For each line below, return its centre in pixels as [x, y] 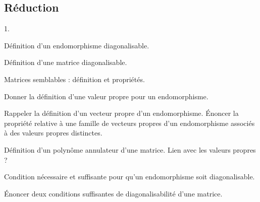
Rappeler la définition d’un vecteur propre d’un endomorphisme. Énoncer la [121, 113]
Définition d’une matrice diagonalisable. [66, 62]
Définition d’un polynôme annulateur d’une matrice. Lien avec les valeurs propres [130, 149]
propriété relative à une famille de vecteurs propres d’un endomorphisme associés [129, 123]
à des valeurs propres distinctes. [53, 133]
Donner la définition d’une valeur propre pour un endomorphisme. [106, 96]
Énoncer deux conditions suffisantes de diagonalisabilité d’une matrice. [113, 193]
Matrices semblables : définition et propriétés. [74, 79]
